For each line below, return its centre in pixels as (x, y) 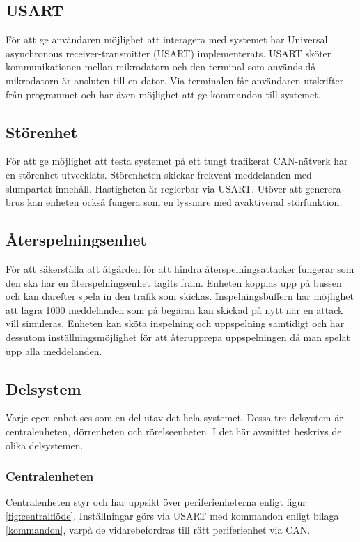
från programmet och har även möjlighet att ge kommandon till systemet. (163, 94)
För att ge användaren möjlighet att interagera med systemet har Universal (167, 39)
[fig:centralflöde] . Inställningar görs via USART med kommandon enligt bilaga (172, 515)
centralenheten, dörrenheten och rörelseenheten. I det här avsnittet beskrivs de (174, 431)
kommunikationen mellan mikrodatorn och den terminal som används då (161, 67)
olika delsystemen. (45, 445)
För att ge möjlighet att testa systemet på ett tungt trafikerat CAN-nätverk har (177, 161)
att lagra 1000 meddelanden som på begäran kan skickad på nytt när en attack (174, 309)
